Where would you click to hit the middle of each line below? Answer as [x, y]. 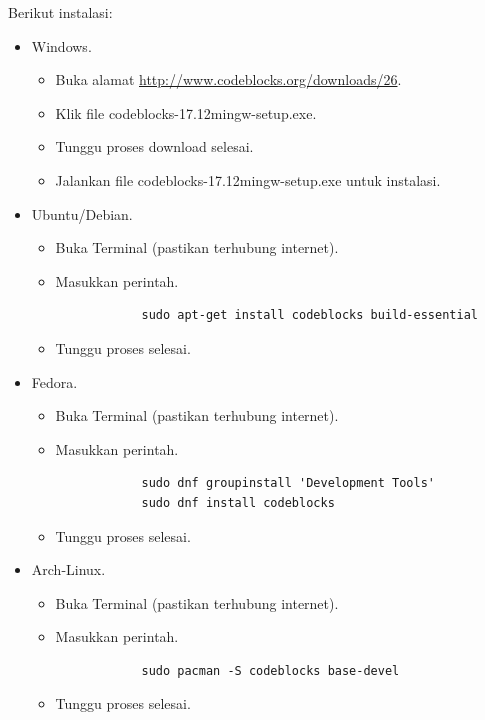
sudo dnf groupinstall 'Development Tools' [288, 483]
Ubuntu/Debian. [82, 213]
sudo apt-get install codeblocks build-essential [309, 315]
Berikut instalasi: [60, 12]
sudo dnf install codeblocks [238, 502]
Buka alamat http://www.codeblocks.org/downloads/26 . [228, 79]
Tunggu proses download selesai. [154, 146]
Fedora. [54, 381]
